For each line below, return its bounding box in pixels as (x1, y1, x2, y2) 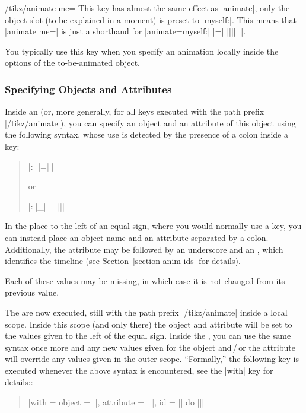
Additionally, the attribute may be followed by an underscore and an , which (5, 243, 283, 255)
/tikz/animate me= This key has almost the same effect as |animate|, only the (5, 2, 290, 14)
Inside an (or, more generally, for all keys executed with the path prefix (5, 105, 264, 117)
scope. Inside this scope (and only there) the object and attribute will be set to (5, 317, 292, 330)
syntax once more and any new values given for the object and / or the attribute (5, 341, 295, 353)
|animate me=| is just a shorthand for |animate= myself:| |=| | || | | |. (5, 25, 246, 37)
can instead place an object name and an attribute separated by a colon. (5, 231, 269, 243)
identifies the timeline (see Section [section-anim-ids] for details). (5, 255, 241, 267)
